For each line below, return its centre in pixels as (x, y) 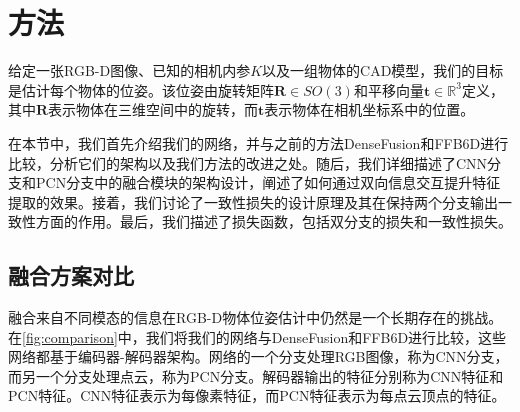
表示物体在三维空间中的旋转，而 (153, 109)
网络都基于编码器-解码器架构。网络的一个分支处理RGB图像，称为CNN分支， (258, 356)
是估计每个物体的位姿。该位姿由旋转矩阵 (141, 89)
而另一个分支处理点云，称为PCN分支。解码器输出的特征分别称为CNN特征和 (256, 375)
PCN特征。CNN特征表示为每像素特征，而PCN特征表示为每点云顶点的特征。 (257, 395)
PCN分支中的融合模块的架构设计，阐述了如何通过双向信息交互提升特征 (268, 182)
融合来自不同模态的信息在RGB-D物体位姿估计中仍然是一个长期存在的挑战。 (255, 317)
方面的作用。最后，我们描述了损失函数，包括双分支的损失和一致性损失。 (273, 221)
